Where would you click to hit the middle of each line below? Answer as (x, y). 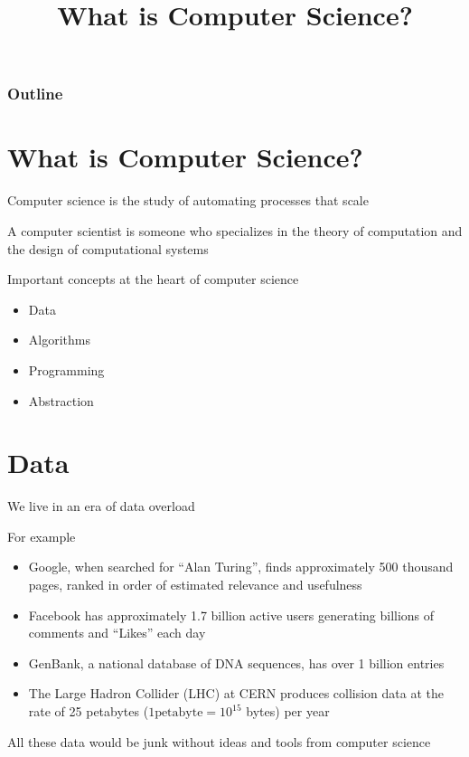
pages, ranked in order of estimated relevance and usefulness (195, 585)
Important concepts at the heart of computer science (153, 279)
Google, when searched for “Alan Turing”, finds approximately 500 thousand (241, 567)
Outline (35, 94)
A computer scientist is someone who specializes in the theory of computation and (235, 231)
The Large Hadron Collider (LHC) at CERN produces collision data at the (236, 693)
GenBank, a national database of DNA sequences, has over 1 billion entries (236, 662)
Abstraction (61, 400)
